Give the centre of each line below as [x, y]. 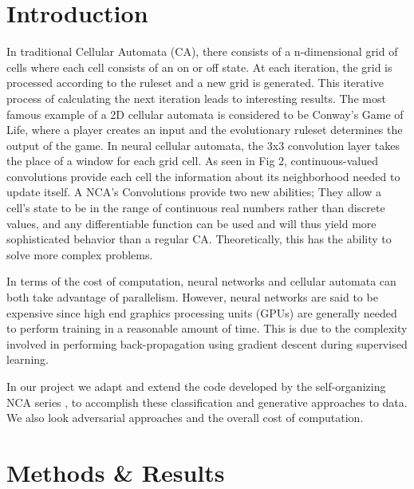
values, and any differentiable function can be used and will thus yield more [191, 223]
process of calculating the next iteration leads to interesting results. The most [196, 98]
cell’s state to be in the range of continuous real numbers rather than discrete [196, 208]
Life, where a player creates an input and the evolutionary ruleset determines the [205, 130]
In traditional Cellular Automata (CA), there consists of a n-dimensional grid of [202, 51]
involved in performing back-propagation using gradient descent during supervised [207, 343]
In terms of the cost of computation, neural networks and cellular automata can [201, 281]
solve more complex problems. [80, 254]
